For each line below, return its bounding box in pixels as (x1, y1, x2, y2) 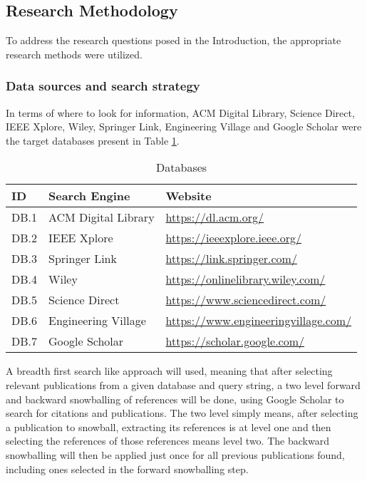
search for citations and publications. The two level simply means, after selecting (6, 405, 358, 420)
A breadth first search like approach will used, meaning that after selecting (6, 363, 333, 378)
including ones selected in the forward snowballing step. (6, 461, 249, 476)
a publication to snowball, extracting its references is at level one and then (6, 419, 331, 434)
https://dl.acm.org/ (165, 209, 264, 226)
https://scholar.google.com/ (165, 333, 305, 350)
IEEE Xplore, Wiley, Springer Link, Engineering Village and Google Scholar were (6, 119, 362, 134)
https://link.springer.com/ (165, 250, 297, 267)
